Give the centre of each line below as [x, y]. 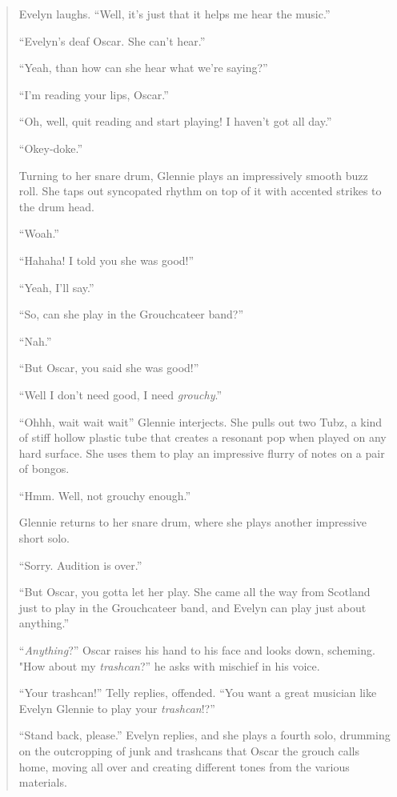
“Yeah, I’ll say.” [56, 287]
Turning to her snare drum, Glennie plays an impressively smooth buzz [193, 175]
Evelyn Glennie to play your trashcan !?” [117, 708]
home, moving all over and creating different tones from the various [184, 766]
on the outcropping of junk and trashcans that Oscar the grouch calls [189, 751]
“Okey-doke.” [51, 148]
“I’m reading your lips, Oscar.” [94, 94]
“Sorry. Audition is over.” [80, 565]
